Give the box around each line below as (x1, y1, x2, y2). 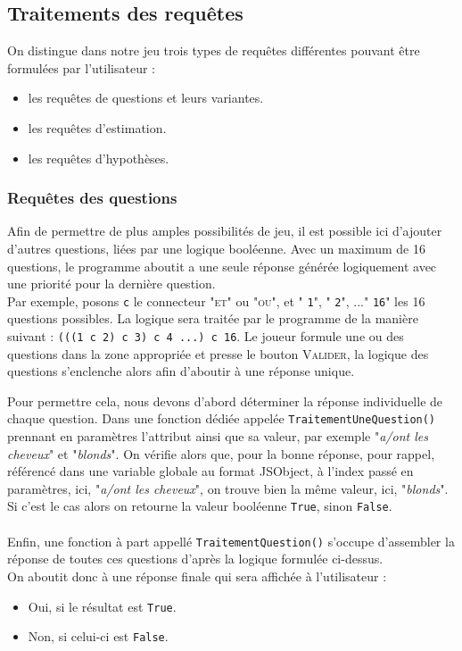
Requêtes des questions (7, 187, 177, 209)
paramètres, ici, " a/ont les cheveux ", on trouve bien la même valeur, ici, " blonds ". (7, 479, 449, 497)
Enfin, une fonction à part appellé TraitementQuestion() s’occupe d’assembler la (7, 531, 455, 550)
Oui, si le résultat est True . (28, 597, 177, 615)
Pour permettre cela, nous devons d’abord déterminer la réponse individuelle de (7, 391, 443, 410)
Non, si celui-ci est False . (28, 627, 169, 646)
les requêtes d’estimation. (28, 118, 167, 137)
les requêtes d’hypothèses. (28, 148, 169, 167)
